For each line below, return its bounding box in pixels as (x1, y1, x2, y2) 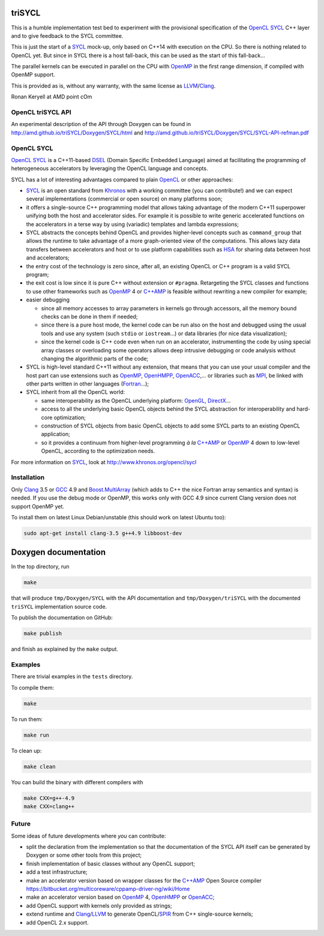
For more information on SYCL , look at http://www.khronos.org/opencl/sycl (11, 458, 197, 465)
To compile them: (11, 684, 54, 691)
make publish (23, 630, 62, 637)
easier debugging (26, 296, 70, 303)
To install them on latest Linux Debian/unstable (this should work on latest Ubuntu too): (11, 513, 226, 521)
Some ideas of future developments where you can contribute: (11, 832, 166, 839)
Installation (11, 473, 45, 482)
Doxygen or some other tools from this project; (26, 851, 142, 859)
